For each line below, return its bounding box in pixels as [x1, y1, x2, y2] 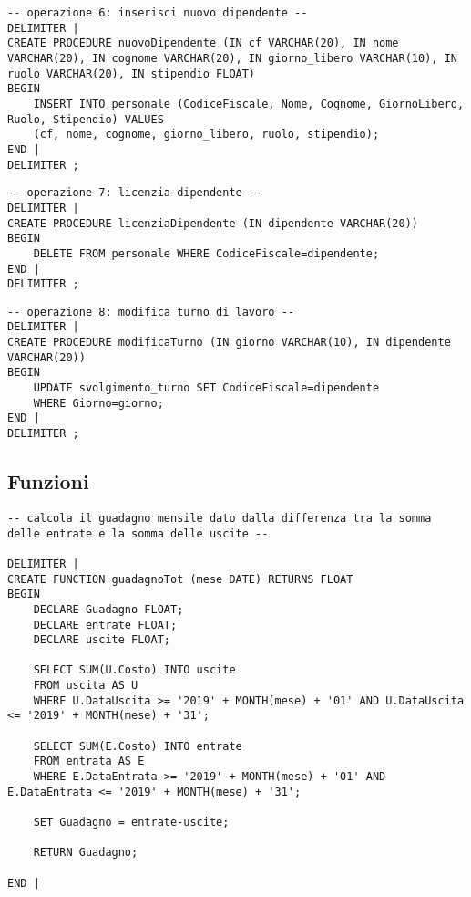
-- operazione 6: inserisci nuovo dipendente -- [7, 6, 308, 19]
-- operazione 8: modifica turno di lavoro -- [7, 305, 294, 318]
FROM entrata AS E [33, 755, 145, 768]
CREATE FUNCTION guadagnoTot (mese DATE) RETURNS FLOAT [7, 572, 353, 586]
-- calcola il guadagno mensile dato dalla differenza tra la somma [7, 511, 432, 525]
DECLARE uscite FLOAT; [33, 633, 170, 647]
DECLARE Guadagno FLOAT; [33, 602, 184, 616]
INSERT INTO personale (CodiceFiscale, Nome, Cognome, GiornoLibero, [33, 97, 465, 110]
